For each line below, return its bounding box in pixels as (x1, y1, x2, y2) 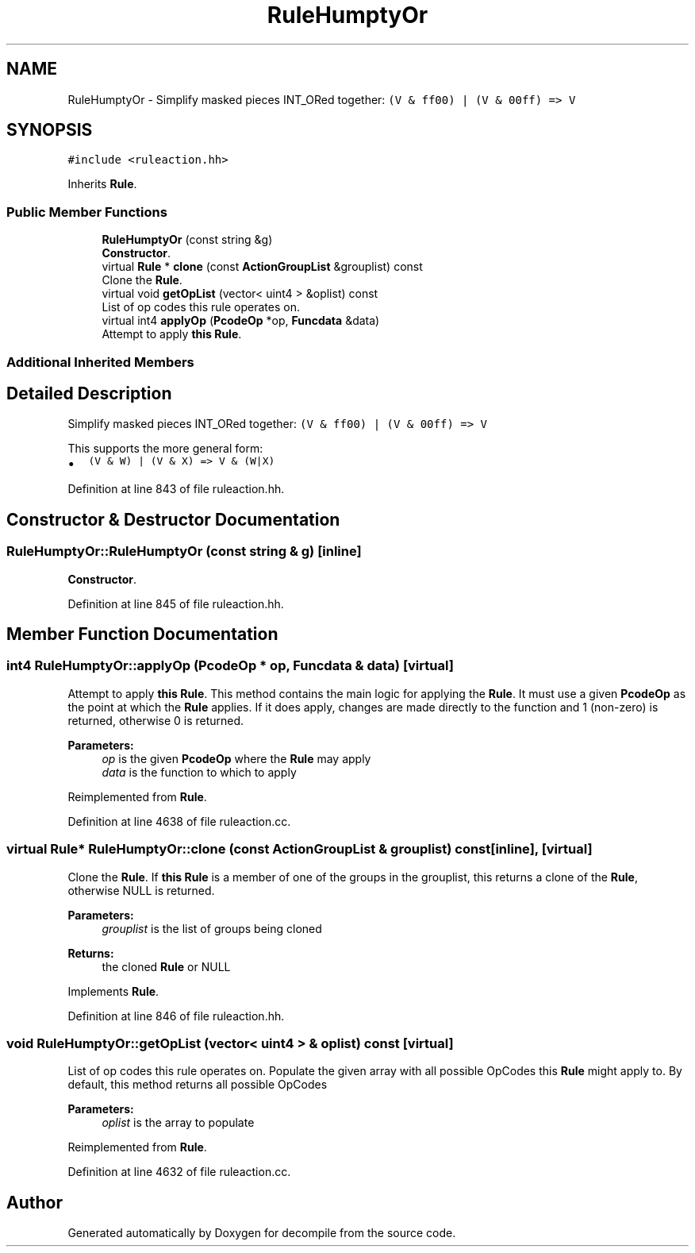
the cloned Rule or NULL (102, 959, 231, 973)
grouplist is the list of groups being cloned (102, 921, 322, 935)
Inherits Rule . (67, 177, 137, 191)
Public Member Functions (6, 203, 167, 220)
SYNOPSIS (6, 120, 93, 141)
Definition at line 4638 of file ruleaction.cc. (67, 814, 291, 828)
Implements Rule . (67, 984, 159, 998)
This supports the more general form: (67, 441, 263, 456)
